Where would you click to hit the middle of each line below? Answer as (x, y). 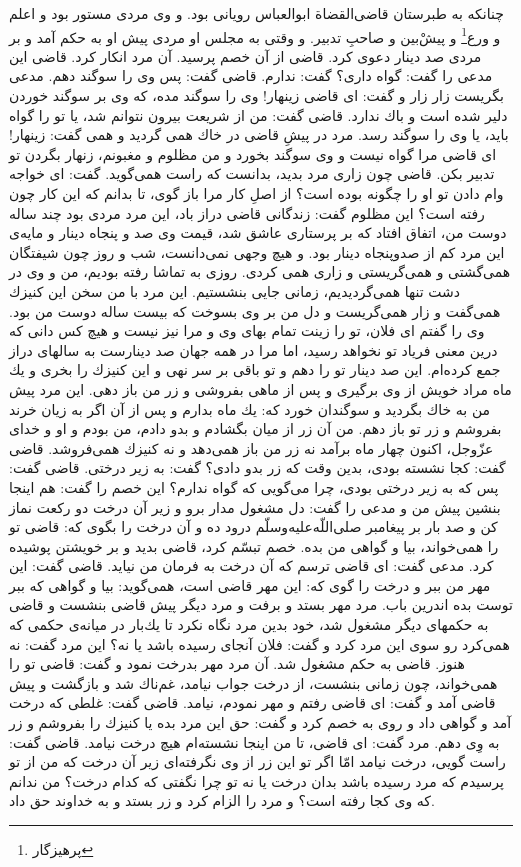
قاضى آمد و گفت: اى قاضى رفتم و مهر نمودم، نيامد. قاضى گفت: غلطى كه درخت (252, 702)
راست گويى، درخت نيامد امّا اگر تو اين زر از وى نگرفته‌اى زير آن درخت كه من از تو (257, 761)
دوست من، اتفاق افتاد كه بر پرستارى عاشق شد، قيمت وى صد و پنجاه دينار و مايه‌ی (258, 232)
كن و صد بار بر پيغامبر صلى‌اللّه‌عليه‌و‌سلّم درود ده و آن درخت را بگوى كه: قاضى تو (253, 526)
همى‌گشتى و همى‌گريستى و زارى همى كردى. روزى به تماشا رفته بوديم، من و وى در (260, 271)
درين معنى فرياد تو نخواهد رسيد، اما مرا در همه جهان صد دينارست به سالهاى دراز (253, 349)
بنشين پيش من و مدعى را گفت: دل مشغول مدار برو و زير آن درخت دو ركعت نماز (255, 506)
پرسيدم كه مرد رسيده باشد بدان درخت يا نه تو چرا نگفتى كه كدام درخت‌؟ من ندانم (256, 780)
